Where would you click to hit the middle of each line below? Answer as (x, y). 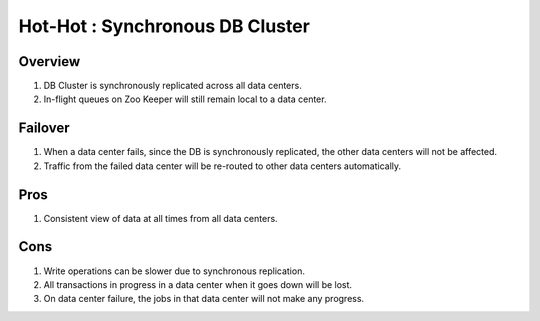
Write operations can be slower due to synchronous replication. (174, 271)
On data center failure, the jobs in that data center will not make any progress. (204, 299)
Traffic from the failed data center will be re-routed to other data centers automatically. (222, 166)
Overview (49, 61)
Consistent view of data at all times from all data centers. (161, 218)
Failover (44, 128)
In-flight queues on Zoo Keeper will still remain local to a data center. (185, 99)
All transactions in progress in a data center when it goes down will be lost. (198, 284)
